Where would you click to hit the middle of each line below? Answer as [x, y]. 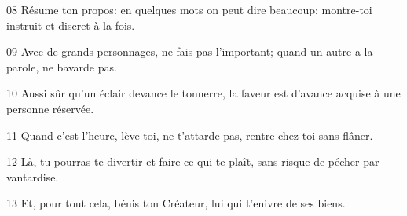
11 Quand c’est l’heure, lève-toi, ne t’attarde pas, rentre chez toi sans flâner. [190, 135]
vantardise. [33, 176]
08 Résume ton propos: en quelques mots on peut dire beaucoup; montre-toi [189, 9]
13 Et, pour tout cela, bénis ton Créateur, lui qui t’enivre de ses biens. [176, 203]
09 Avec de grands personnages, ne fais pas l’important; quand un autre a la [190, 51]
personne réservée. [50, 108]
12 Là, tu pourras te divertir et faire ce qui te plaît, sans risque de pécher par [193, 161]
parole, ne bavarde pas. [62, 66]
